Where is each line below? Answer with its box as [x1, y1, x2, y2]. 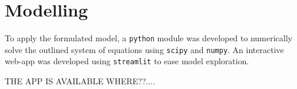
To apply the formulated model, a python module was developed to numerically [5, 32, 292, 44]
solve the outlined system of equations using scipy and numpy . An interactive [5, 43, 284, 55]
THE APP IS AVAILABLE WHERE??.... [5, 75, 156, 87]
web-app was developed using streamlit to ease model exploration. [5, 55, 249, 67]
